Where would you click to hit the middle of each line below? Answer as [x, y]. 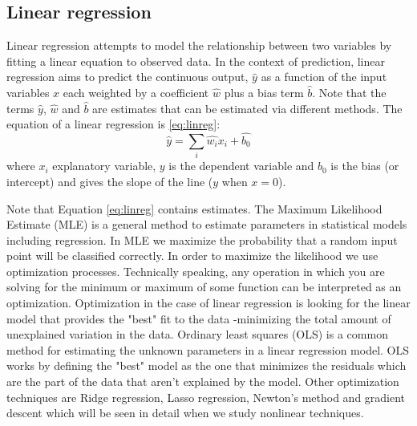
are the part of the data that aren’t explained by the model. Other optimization [203, 381]
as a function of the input [324, 77]
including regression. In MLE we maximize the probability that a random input [202, 239]
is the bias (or [365, 166]
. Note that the [349, 92]
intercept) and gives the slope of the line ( [110, 181]
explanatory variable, [104, 166]
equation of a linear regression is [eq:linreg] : [113, 124]
